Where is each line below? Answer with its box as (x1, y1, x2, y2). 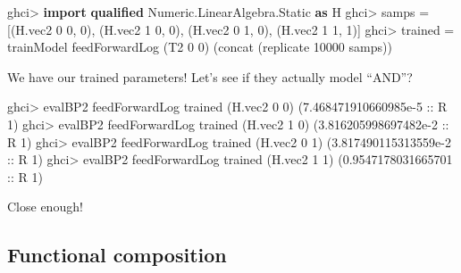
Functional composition (7, 241, 227, 269)
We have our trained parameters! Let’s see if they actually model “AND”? (7, 67, 413, 86)
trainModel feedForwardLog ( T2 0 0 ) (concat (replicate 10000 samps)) (7, 37, 392, 56)
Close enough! (7, 197, 83, 216)
